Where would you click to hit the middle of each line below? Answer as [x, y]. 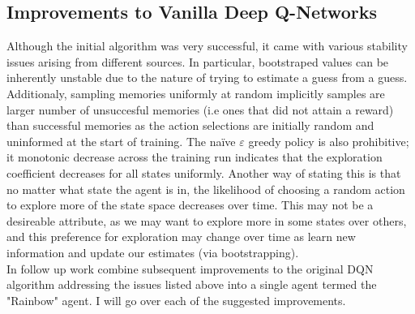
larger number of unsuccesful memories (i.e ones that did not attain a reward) [200, 109]
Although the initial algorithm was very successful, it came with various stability [207, 46]
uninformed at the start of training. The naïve [121, 141]
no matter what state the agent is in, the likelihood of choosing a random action [206, 189]
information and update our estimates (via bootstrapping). [153, 252]
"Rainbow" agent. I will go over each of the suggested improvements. [176, 300]
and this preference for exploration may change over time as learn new [181, 237]
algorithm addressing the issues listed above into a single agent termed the [192, 284]
